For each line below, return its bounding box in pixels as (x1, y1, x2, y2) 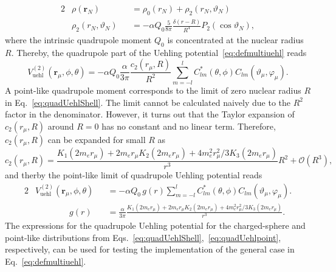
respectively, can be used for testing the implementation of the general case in (5, 243, 295, 256)
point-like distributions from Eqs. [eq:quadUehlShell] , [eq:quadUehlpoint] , (5, 231, 281, 243)
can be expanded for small (47, 133, 146, 145)
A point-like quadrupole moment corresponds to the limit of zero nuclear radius (5, 84, 301, 97)
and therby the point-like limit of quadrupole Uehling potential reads (5, 169, 262, 181)
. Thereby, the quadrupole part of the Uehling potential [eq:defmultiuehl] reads (11, 46, 307, 58)
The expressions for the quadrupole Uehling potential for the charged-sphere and (5, 219, 306, 232)
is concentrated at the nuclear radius (167, 33, 304, 46)
